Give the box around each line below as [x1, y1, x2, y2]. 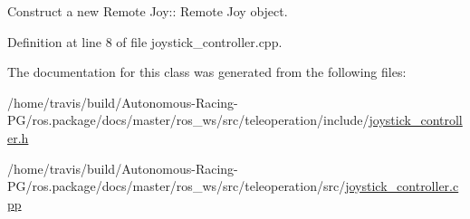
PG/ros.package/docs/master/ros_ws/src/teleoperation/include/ [7, 110, 369, 129]
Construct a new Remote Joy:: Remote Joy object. [7, 2, 288, 20]
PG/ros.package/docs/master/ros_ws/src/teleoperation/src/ [7, 176, 346, 195]
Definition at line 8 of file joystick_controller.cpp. [7, 32, 283, 51]
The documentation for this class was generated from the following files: [7, 62, 407, 81]
